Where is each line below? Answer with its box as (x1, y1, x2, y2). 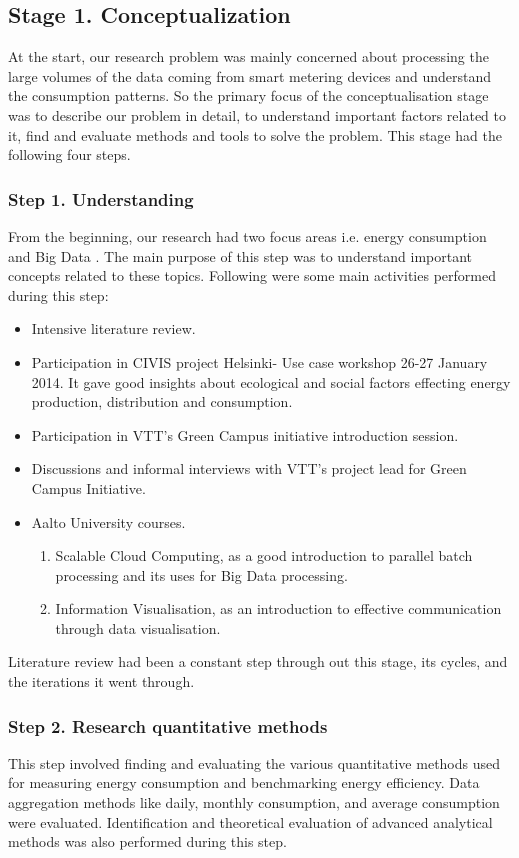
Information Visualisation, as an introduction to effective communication (55, 598, 502, 619)
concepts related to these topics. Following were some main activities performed (8, 265, 496, 286)
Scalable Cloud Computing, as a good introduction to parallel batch (55, 545, 473, 566)
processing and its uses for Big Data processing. (55, 564, 348, 585)
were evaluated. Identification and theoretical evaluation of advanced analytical (8, 811, 493, 832)
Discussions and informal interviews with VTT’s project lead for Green (31, 458, 467, 479)
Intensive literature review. (31, 318, 196, 339)
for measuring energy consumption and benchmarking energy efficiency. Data (8, 772, 480, 793)
